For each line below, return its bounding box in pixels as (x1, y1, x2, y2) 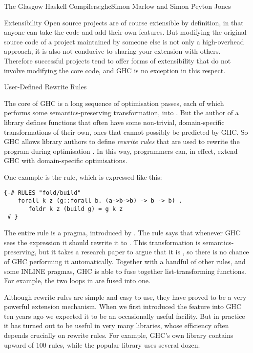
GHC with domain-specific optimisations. (4, 155, 127, 166)
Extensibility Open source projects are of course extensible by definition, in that (4, 17, 244, 27)
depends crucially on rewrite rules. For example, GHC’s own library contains (4, 330, 233, 340)
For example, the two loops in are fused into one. (4, 275, 150, 286)
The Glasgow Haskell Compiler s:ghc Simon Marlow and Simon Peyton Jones (4, 1, 231, 11)
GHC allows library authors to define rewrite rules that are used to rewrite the (4, 136, 240, 146)
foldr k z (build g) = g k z (28, 205, 123, 212)
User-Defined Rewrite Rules (4, 82, 87, 92)
